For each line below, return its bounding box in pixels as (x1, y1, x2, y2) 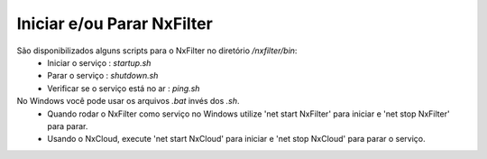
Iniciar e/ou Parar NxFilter (16, 14, 214, 33)
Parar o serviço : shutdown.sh (47, 70, 159, 81)
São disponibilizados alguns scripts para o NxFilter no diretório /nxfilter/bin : (16, 45, 298, 56)
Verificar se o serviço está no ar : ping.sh (47, 82, 200, 94)
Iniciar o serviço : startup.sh (47, 57, 152, 68)
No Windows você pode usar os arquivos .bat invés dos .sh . (16, 96, 240, 107)
